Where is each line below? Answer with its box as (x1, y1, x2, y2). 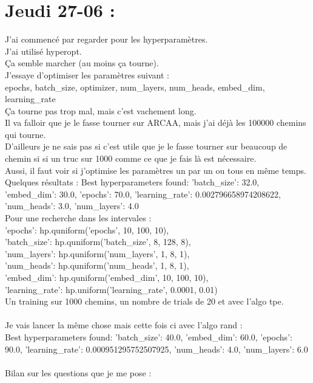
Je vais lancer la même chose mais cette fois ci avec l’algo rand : (5, 319, 243, 331)
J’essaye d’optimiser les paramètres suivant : (5, 68, 170, 81)
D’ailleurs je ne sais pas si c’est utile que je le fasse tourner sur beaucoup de (5, 140, 288, 153)
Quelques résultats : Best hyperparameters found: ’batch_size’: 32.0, (5, 176, 260, 188)
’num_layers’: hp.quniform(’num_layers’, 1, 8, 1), (5, 247, 190, 260)
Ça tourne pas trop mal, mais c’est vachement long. (5, 104, 197, 117)
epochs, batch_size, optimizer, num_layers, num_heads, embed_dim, (5, 80, 265, 93)
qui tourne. (5, 128, 46, 140)
